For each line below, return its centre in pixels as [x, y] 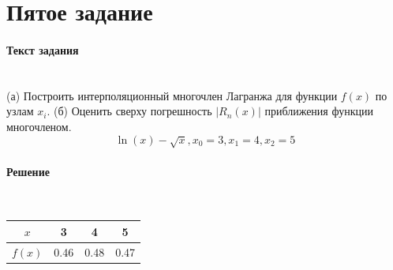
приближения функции [319, 111]
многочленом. [39, 126]
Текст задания [43, 49]
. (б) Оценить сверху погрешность [129, 111]
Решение [28, 171]
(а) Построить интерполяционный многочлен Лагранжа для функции [172, 95]
